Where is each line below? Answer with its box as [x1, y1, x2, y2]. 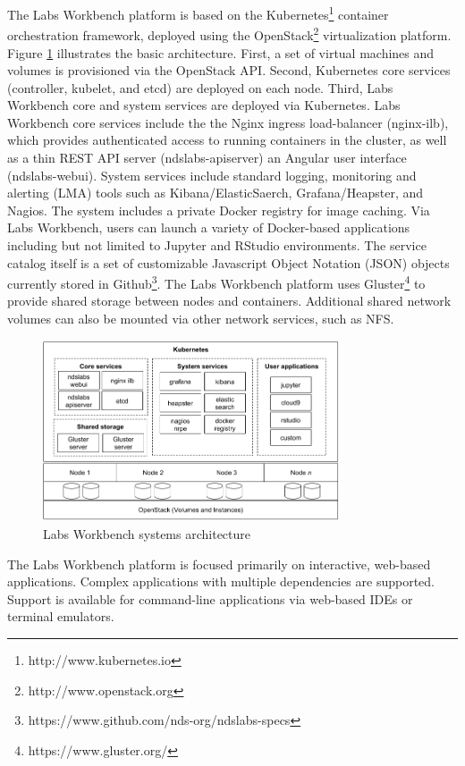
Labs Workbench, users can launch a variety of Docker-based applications [7, 218, 410, 237]
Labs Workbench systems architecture [43, 525, 250, 543]
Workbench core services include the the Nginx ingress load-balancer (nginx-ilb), [7, 113, 449, 131]
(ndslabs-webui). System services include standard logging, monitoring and [7, 165, 417, 184]
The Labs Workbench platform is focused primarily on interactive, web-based [7, 554, 431, 573]
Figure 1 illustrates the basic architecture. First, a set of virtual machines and [7, 43, 435, 62]
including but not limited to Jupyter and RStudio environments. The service [7, 236, 427, 255]
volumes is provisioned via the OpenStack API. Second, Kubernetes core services [7, 61, 451, 80]
